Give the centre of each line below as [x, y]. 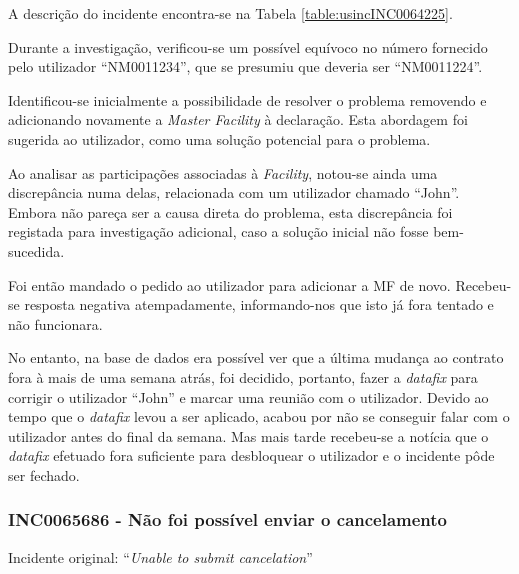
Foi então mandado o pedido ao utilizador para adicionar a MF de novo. [229, 284]
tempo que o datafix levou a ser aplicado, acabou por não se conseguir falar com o [259, 416]
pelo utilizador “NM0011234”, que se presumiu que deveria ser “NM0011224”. [245, 66]
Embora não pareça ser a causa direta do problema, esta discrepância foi [230, 211]
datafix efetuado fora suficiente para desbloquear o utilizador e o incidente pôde [251, 455]
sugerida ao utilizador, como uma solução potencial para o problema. [219, 138]
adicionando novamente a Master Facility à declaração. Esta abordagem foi [238, 119]
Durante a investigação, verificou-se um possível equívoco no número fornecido [248, 46]
